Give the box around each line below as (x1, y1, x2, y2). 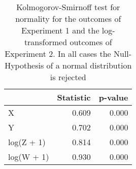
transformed (24, 36, 67, 48)
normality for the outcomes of (15, 13, 121, 24)
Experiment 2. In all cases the (5, 48, 111, 59)
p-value (98, 91, 128, 103)
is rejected (50, 71, 86, 83)
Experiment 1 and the (21, 24, 99, 36)
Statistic (57, 91, 91, 103)
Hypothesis (5, 59, 44, 71)
